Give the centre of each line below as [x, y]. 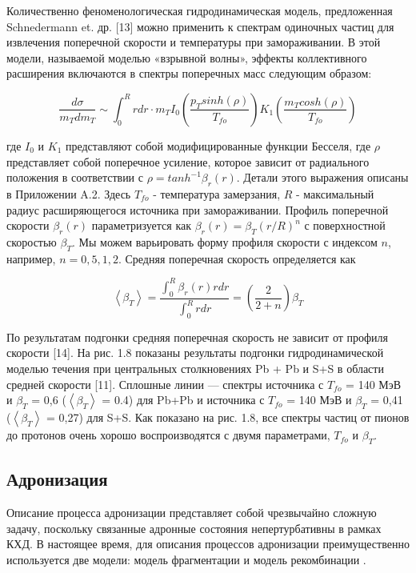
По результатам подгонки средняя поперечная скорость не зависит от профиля [197, 337]
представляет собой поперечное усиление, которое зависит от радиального [188, 161]
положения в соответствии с [75, 177]
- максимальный [335, 193]
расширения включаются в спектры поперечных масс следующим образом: [189, 73]
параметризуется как [141, 225]
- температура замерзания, [217, 193]
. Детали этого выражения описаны [322, 177]
